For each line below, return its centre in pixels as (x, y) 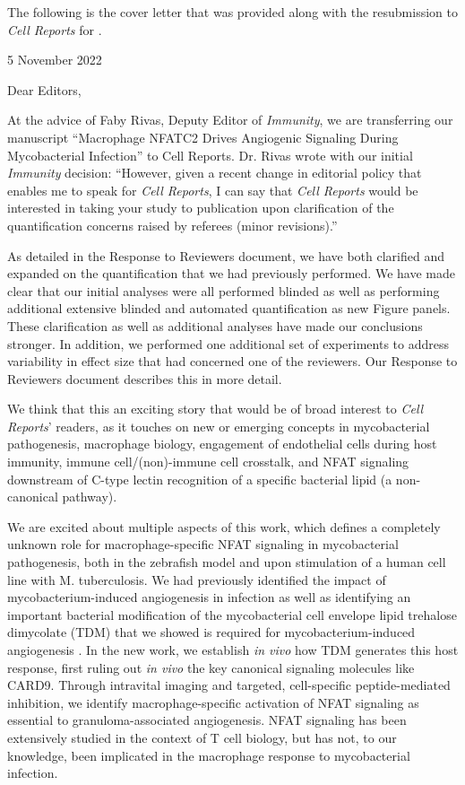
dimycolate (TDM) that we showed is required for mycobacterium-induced (211, 632)
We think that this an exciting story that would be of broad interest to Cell (215, 409)
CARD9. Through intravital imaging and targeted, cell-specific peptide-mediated (229, 685)
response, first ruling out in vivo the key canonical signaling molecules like (211, 667)
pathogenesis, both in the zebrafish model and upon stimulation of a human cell (227, 562)
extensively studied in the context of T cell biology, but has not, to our (202, 737)
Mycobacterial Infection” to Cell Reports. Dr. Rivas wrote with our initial (210, 155)
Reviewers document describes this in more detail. (145, 378)
